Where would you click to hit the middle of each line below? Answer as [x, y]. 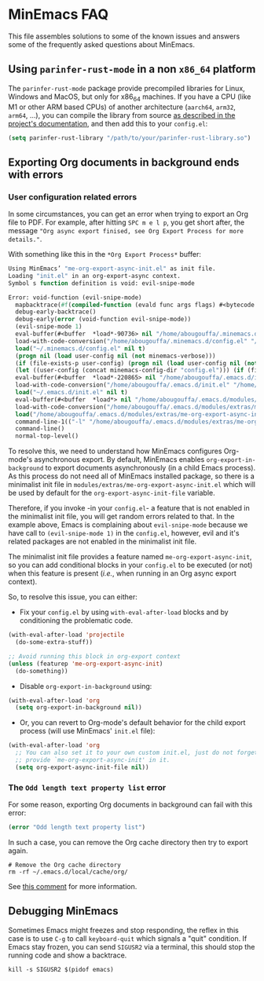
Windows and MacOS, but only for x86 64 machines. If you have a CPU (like [130, 97]
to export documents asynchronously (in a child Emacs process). [150, 468]
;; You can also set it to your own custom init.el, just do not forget [137, 753]
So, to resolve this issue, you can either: [73, 597]
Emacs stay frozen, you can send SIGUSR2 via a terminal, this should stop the [132, 946]
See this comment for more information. [73, 887]
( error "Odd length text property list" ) [77, 827]
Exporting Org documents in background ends [124, 162]
